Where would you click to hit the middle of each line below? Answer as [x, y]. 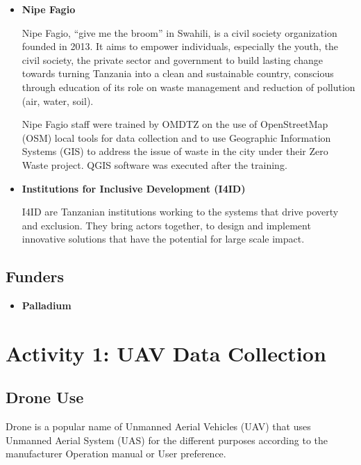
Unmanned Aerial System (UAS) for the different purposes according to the [167, 440]
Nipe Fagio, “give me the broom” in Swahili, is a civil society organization [179, 32]
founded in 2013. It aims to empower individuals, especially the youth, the [180, 46]
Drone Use [45, 397]
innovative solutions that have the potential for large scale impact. [163, 239]
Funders [35, 276]
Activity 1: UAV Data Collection [166, 353]
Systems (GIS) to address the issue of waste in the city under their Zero [175, 151]
